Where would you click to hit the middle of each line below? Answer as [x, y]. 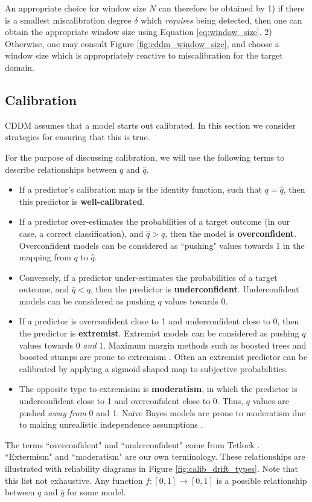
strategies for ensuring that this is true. [78, 137]
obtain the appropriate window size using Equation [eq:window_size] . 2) [138, 32]
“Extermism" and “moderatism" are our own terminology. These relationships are [155, 456]
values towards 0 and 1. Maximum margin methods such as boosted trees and [163, 345]
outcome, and [44, 289]
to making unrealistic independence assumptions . [111, 424]
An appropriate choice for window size [76, 8]
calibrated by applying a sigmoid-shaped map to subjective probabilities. [154, 368]
